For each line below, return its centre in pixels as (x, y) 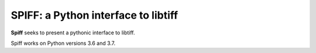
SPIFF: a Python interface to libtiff (95, 15)
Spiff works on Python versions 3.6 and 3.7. (63, 43)
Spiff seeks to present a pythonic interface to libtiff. (73, 33)
